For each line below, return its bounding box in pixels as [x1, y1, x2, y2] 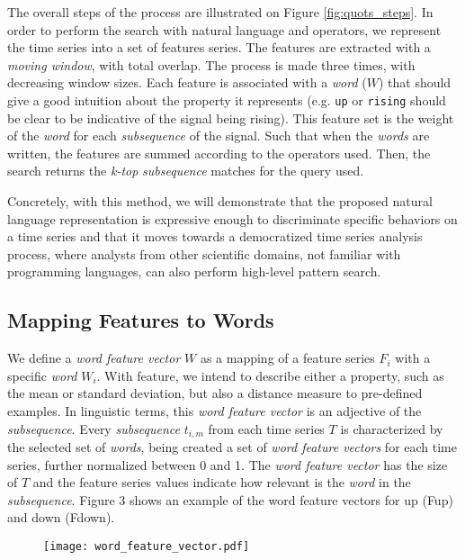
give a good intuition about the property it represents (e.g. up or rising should [7, 90, 446, 109]
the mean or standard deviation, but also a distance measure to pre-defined [7, 384, 423, 402]
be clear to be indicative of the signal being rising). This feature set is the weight [7, 108, 454, 127]
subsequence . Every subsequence [7, 419, 181, 438]
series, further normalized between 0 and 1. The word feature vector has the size [7, 455, 448, 474]
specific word [7, 366, 77, 384]
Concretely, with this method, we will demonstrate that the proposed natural [7, 192, 433, 210]
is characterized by [340, 419, 443, 438]
